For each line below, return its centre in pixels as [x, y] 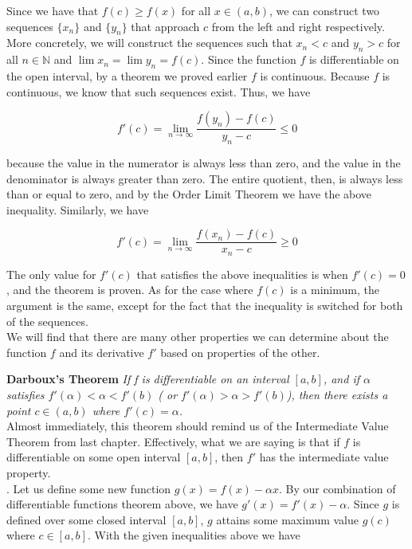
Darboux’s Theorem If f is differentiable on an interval [148, 379]
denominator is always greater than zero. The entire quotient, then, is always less [205, 178]
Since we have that [53, 10]
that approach [165, 26]
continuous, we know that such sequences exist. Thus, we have [159, 91]
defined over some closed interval [86, 519]
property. [29, 473]
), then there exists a [337, 395]
